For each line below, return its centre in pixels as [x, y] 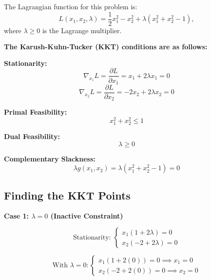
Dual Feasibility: [32, 136]
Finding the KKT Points [67, 195]
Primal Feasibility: [36, 112]
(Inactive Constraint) [87, 215]
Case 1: [17, 215]
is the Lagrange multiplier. [82, 30]
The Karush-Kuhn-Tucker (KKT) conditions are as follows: [106, 47]
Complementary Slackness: [50, 158]
